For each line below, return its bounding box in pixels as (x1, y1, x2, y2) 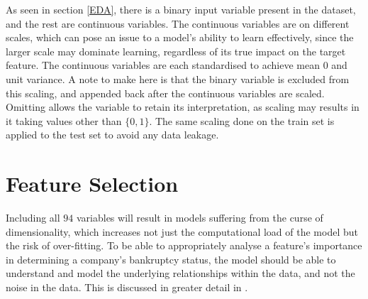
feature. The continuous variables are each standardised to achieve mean (6, 58, 320, 72)
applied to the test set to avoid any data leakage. (6, 127, 219, 142)
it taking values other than (6, 113, 122, 128)
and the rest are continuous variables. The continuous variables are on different (6, 16, 350, 31)
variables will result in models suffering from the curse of (76, 210, 323, 225)
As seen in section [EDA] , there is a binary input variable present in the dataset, (6, 2, 356, 16)
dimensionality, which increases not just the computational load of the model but (6, 224, 358, 239)
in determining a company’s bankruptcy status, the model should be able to (6, 251, 336, 266)
